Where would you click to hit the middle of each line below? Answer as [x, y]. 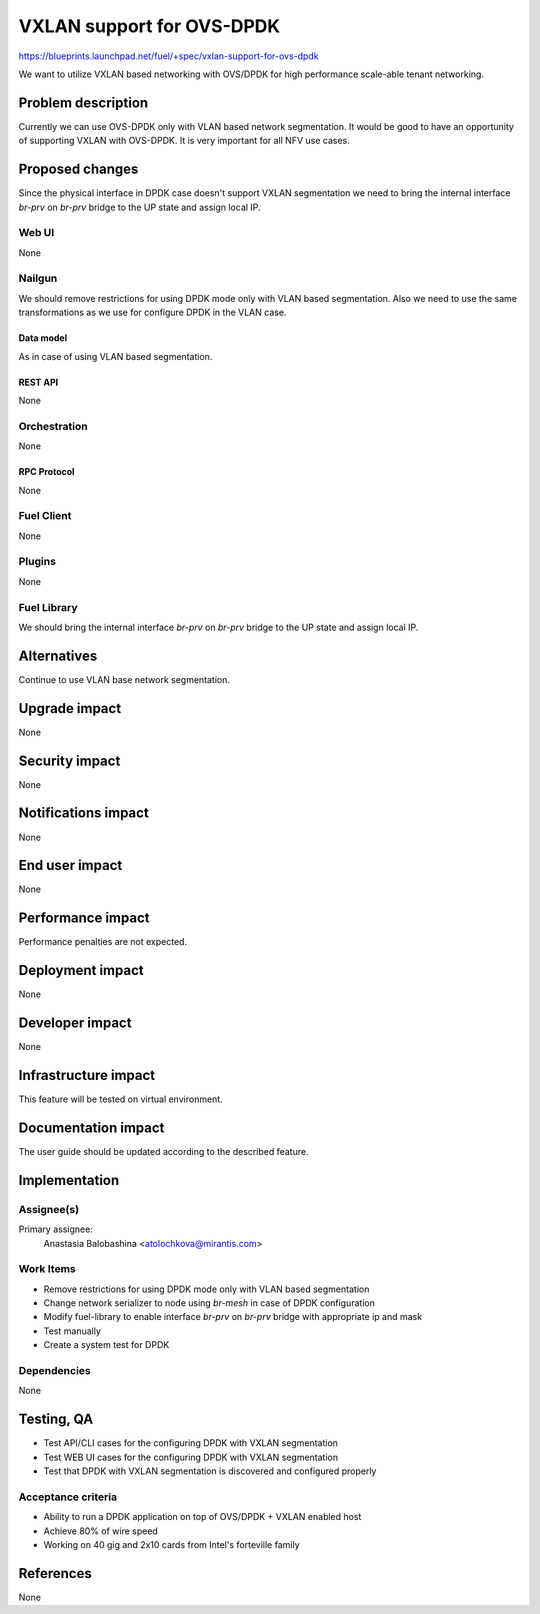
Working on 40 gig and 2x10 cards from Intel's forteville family [171, 1544]
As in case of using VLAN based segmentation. [115, 356]
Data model [43, 338]
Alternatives [58, 655]
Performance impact [84, 918]
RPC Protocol [46, 472]
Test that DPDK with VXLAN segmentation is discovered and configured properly [210, 1471]
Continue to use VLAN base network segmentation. [124, 679]
